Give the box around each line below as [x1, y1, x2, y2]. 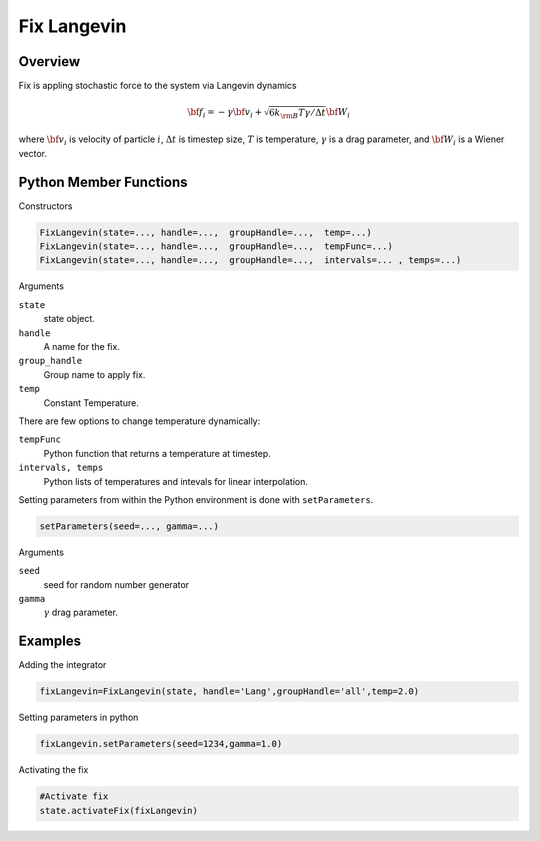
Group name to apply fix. [43, 368, 146, 380]
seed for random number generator [43, 578, 190, 590]
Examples [18, 633, 82, 650]
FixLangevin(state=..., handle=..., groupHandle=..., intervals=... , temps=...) [39, 255, 462, 266]
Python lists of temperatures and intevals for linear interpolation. [43, 475, 309, 487]
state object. [43, 313, 95, 325]
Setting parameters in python [18, 711, 139, 724]
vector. [18, 147, 48, 159]
